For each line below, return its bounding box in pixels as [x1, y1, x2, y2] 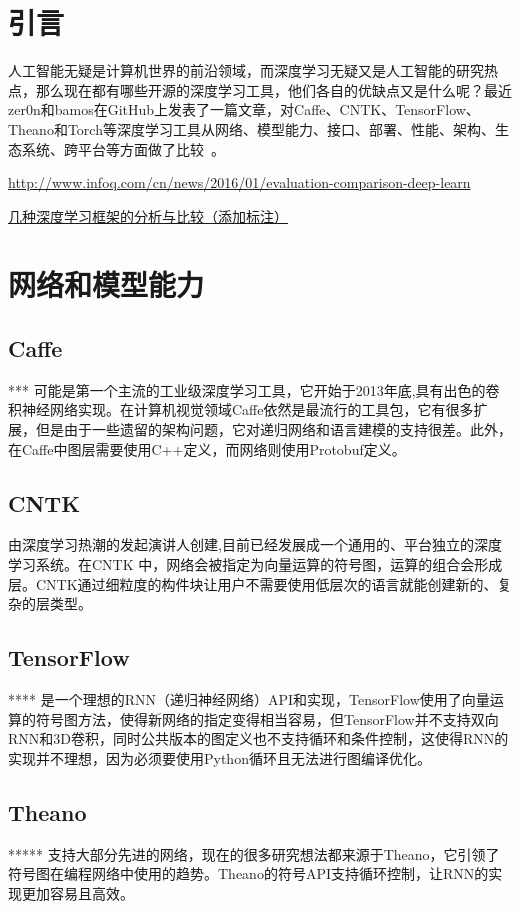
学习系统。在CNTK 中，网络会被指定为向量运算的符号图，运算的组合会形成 [8, 554, 503, 575]
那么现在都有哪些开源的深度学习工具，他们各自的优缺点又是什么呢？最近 [35, 79, 512, 100]
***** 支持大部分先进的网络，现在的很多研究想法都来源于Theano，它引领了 [8, 843, 500, 864]
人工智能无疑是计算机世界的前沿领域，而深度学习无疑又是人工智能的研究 [8, 60, 484, 81]
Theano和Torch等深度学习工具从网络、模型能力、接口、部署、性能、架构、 [8, 118, 495, 139]
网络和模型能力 [8, 264, 205, 305]
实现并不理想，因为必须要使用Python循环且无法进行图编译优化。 [8, 747, 431, 768]
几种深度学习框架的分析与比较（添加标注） [8, 205, 288, 226]
